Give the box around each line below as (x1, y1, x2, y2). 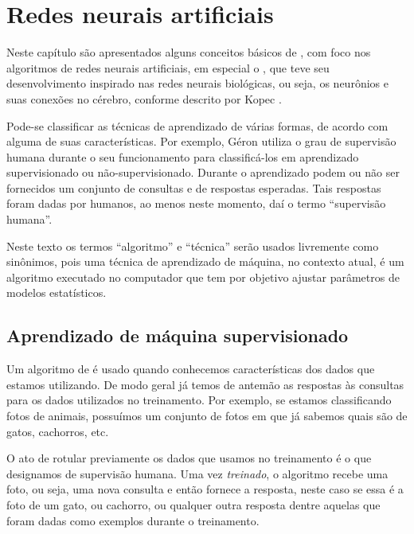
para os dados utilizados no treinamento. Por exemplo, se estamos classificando (6, 392, 392, 408)
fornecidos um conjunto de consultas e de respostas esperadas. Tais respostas (6, 179, 381, 196)
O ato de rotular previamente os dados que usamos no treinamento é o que (6, 450, 372, 466)
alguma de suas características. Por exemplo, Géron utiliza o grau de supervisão (6, 133, 396, 150)
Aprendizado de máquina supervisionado (6, 323, 349, 348)
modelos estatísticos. (6, 284, 107, 301)
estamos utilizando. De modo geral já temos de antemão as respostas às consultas (6, 376, 404, 392)
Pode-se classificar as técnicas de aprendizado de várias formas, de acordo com (6, 117, 389, 134)
